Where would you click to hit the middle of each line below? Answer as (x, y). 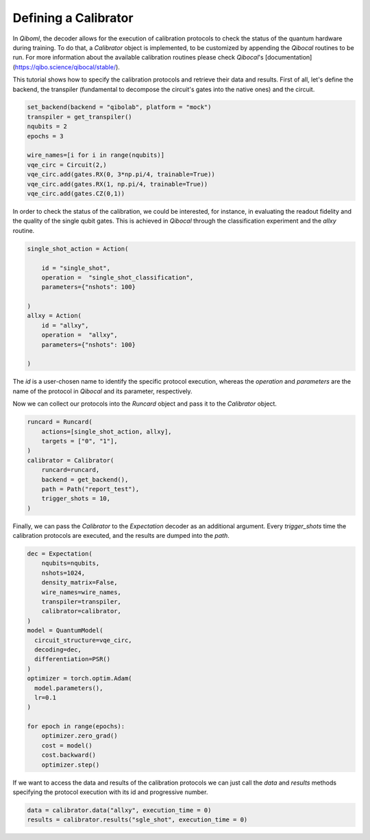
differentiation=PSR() (73, 659)
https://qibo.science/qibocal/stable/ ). (67, 67)
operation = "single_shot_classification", (118, 277)
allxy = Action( (54, 316)
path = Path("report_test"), (90, 489)
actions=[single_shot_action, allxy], (107, 431)
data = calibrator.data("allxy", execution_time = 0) (119, 811)
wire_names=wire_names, (81, 592)
